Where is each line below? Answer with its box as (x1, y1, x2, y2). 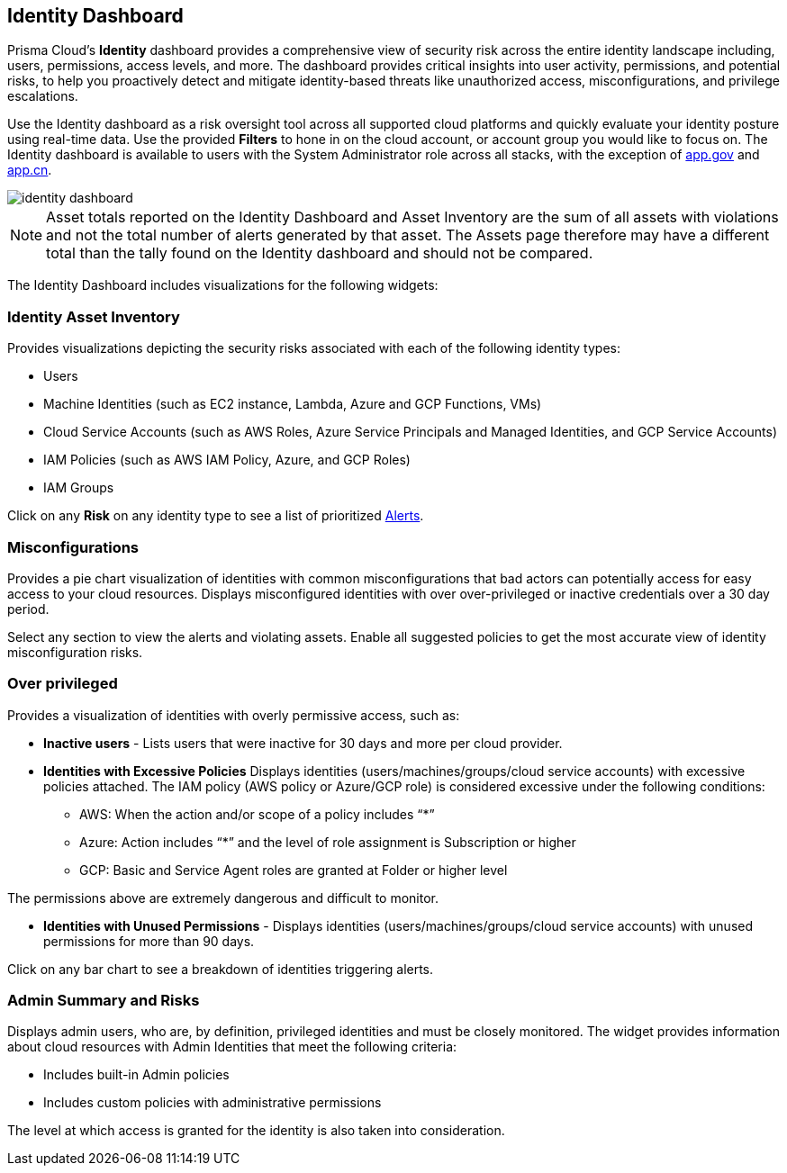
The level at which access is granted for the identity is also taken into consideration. (7, 1123, 505, 1139)
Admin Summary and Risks (7, 991, 200, 1010)
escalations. (7, 88, 78, 104)
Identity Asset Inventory (7, 307, 180, 326)
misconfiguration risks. (7, 644, 143, 660)
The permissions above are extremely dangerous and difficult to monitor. (7, 889, 439, 906)
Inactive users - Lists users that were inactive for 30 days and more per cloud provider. (43, 735, 563, 751)
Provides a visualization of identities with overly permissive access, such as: (7, 707, 460, 723)
